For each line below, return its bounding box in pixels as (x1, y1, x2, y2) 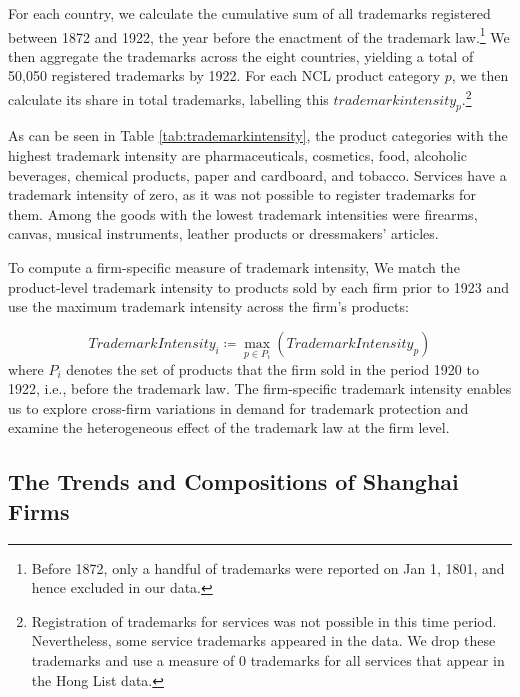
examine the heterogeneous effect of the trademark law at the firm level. (8, 417, 450, 438)
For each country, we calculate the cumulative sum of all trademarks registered (8, 3, 491, 23)
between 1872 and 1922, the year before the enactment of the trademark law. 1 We (8, 23, 510, 47)
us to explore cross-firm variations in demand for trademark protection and (8, 397, 469, 418)
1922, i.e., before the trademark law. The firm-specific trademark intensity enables (8, 378, 512, 399)
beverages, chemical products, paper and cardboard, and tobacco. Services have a (8, 164, 507, 185)
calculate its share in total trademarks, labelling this (8, 88, 329, 109)
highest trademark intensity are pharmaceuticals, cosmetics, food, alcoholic (8, 145, 468, 166)
